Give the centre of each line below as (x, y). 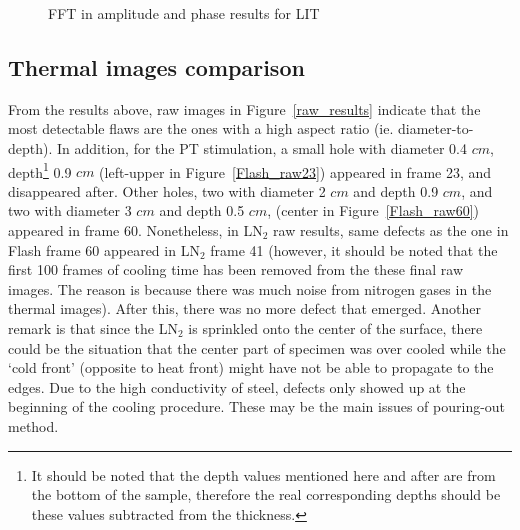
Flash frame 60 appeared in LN (104, 249)
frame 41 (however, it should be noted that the (354, 249)
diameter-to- (435, 128)
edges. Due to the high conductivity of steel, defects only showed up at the (237, 386)
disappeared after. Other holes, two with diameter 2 (167, 190)
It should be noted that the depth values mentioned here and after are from (263, 474)
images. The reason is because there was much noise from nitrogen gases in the (250, 288)
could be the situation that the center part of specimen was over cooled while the (257, 347)
